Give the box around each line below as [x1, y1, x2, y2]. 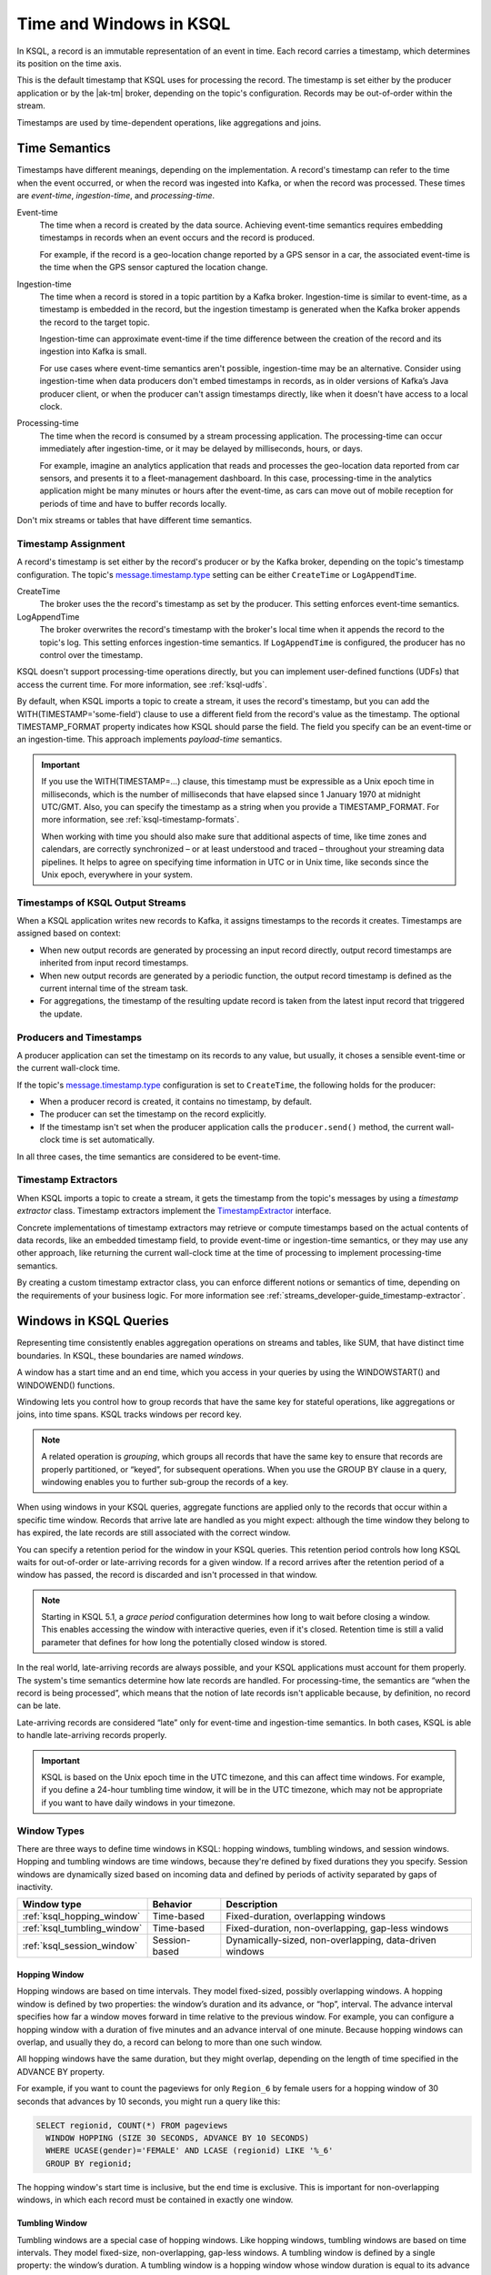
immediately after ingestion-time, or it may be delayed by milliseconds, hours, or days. [39, 443, 364, 454]
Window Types [16, 1825, 85, 1837]
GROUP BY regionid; [45, 2158, 133, 2169]
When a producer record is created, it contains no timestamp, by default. [39, 1097, 313, 1107]
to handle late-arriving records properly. [16, 1730, 167, 1741]
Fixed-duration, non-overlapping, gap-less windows [225, 1922, 449, 1935]
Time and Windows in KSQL [16, 14, 231, 34]
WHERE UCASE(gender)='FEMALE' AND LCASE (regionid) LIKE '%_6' [45, 2146, 334, 2156]
